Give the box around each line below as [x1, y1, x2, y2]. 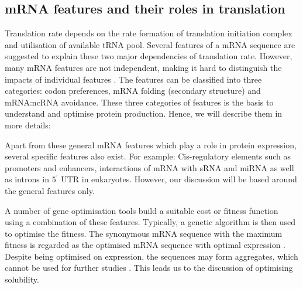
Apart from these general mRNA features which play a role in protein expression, [5, 138, 297, 151]
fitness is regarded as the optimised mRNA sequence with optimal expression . [5, 239, 286, 251]
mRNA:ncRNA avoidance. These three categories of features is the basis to [5, 96, 274, 108]
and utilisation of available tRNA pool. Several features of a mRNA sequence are [5, 38, 295, 50]
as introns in [5, 173, 50, 185]
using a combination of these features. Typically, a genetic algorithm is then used [5, 216, 296, 228]
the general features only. [5, 184, 95, 196]
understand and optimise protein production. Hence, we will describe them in [5, 107, 283, 120]
